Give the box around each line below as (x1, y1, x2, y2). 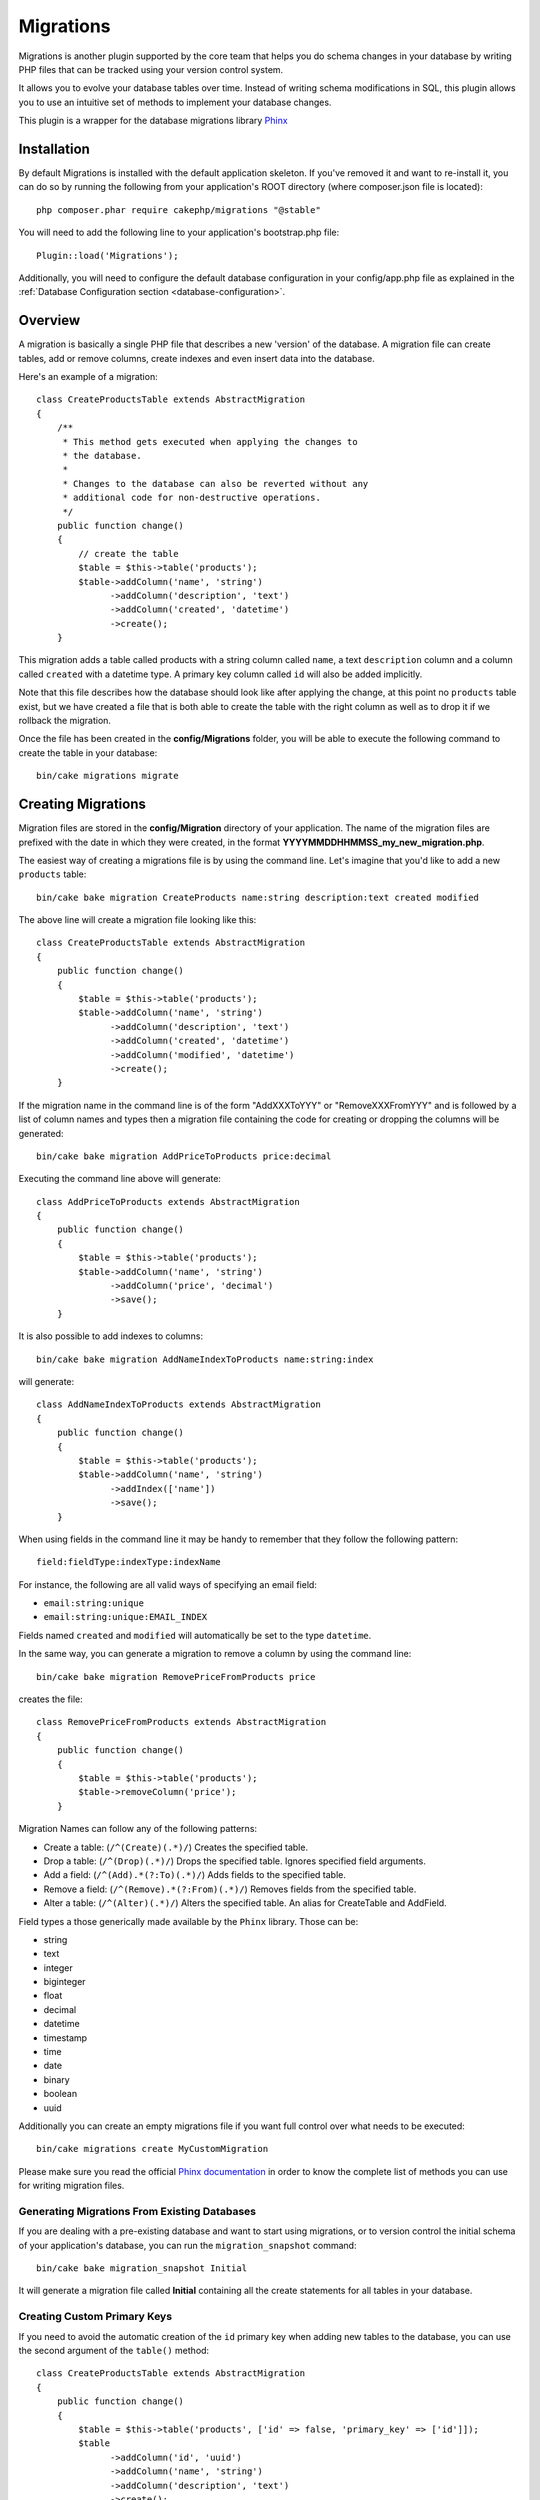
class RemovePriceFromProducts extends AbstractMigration (36, 1716, 327, 1728)
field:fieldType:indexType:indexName (36, 1556, 222, 1568)
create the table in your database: (18, 746, 158, 759)
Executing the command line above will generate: (18, 1173, 222, 1185)
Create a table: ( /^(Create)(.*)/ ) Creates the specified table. (43, 1841, 309, 1853)
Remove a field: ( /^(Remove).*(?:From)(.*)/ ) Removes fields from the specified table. (43, 1883, 417, 1895)
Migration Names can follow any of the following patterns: (18, 1823, 258, 1835)
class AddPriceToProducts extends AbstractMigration (36, 1196, 300, 1207)
